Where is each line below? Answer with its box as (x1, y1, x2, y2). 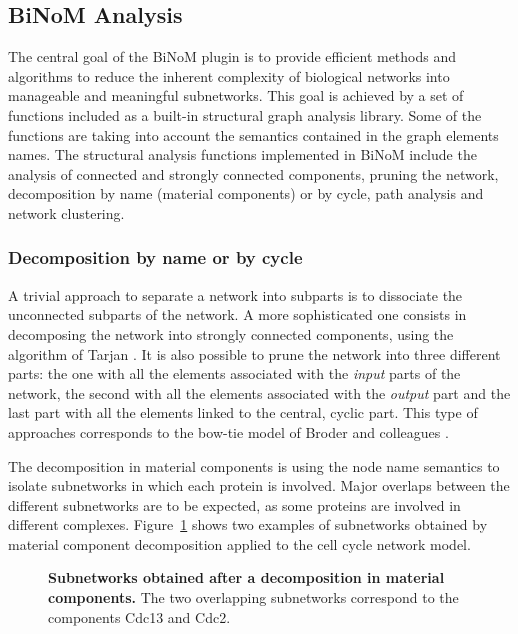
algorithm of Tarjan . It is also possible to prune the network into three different (8, 343, 501, 364)
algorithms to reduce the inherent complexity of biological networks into (8, 65, 450, 86)
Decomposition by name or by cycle (8, 245, 303, 270)
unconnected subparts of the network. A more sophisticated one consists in (8, 304, 467, 325)
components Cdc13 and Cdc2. (48, 606, 231, 627)
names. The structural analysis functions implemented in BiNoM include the (8, 144, 477, 165)
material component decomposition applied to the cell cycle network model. (8, 533, 471, 554)
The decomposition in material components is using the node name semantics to (8, 455, 500, 476)
